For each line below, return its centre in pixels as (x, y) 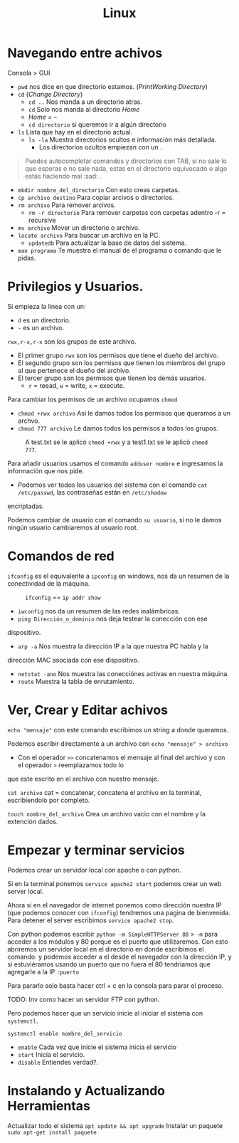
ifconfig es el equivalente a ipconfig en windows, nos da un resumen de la (118, 576)
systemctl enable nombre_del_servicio (65, 1033)
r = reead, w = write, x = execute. (76, 385)
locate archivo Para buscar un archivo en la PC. (89, 235)
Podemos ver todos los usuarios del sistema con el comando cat (112, 485)
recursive (42, 220)
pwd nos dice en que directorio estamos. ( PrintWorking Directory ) (113, 86)
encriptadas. (26, 506)
